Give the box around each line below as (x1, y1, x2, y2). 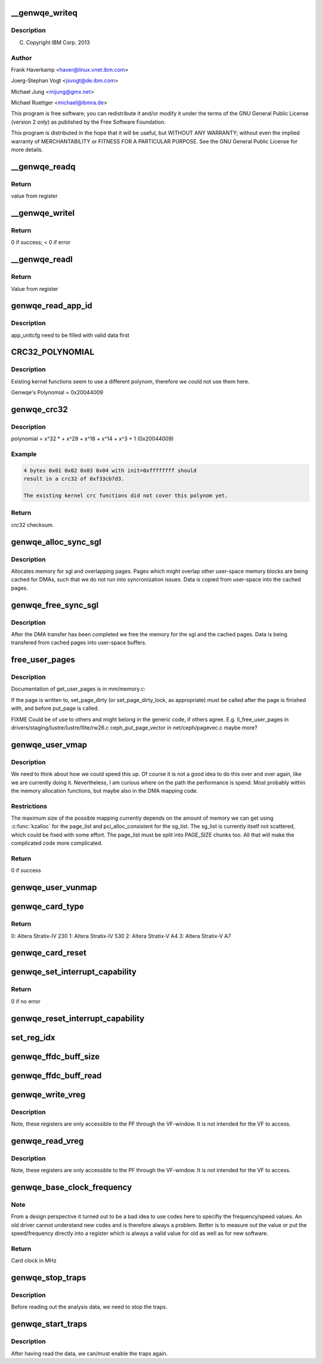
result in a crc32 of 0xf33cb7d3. (23, 476, 125, 482)
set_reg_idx (11, 1032, 55, 1043)
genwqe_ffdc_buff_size (11, 1052, 100, 1062)
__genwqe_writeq (11, 8, 78, 18)
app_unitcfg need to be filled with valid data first (11, 332, 129, 339)
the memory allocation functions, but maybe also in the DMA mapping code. (11, 787, 199, 794)
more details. (11, 146, 44, 154)
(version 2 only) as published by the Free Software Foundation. (11, 118, 166, 125)
